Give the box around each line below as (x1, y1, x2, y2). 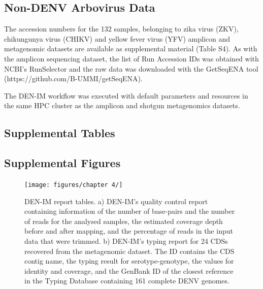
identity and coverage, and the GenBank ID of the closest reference (24, 265, 234, 276)
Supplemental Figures (4, 155, 121, 171)
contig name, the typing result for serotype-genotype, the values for (24, 255, 234, 266)
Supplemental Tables (4, 125, 115, 141)
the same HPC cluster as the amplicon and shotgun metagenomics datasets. (4, 100, 240, 111)
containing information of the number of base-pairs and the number (24, 206, 235, 216)
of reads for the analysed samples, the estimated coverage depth (24, 215, 223, 226)
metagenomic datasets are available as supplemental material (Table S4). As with (4, 43, 257, 54)
